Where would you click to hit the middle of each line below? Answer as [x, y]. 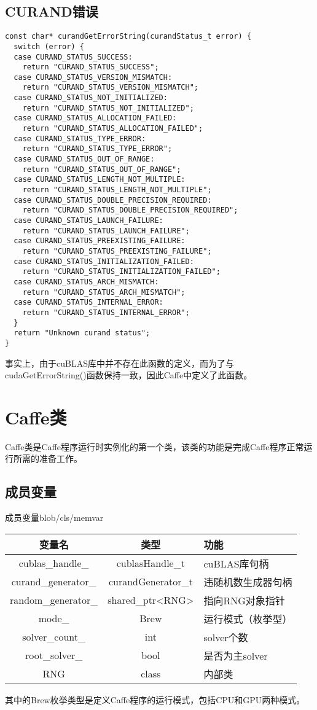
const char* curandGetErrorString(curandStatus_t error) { [128, 37]
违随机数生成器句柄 [248, 582]
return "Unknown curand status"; [82, 333]
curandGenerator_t [151, 582]
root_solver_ [54, 655]
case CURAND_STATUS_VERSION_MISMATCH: [93, 77]
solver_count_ [54, 637]
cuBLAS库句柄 [236, 563]
